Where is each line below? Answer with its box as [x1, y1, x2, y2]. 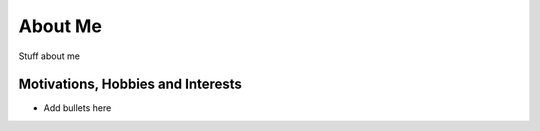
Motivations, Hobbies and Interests [18, 76, 242, 93]
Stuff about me [18, 50, 80, 62]
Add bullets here [43, 102, 112, 114]
